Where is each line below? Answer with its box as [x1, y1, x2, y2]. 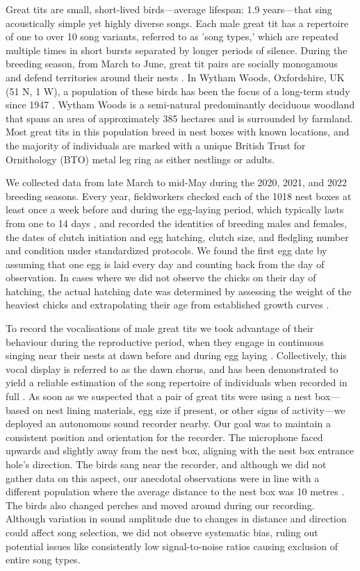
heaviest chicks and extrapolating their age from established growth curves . [6, 297, 329, 312]
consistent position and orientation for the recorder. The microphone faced [6, 429, 323, 444]
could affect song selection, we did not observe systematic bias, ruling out [6, 524, 318, 539]
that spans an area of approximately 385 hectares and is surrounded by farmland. [6, 110, 353, 125]
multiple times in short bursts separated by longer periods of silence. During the [6, 42, 347, 57]
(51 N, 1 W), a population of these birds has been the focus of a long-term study [6, 83, 350, 98]
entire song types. [6, 552, 81, 567]
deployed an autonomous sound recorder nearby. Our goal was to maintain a [6, 416, 331, 431]
